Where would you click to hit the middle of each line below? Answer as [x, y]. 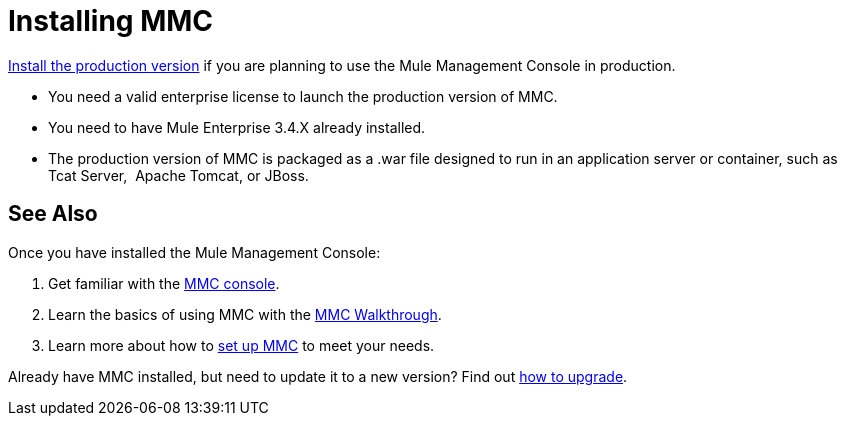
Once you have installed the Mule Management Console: [194, 252]
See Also [53, 214]
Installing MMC [111, 21]
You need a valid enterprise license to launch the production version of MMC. [303, 96]
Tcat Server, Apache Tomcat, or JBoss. [178, 175]
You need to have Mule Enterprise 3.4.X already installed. [237, 127]
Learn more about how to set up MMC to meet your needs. [241, 345]
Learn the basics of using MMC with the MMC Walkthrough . [245, 314]
